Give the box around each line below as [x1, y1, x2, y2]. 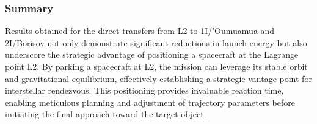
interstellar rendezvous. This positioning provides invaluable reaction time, [5, 84, 284, 97]
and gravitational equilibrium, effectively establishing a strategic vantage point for [5, 72, 312, 84]
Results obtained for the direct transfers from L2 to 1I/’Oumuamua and [5, 24, 275, 37]
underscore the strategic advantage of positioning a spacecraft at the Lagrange [5, 48, 299, 61]
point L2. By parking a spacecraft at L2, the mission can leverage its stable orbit [5, 60, 308, 72]
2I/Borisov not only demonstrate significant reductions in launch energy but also [5, 36, 307, 49]
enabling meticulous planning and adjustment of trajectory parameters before [5, 95, 295, 108]
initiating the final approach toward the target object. [5, 108, 206, 120]
